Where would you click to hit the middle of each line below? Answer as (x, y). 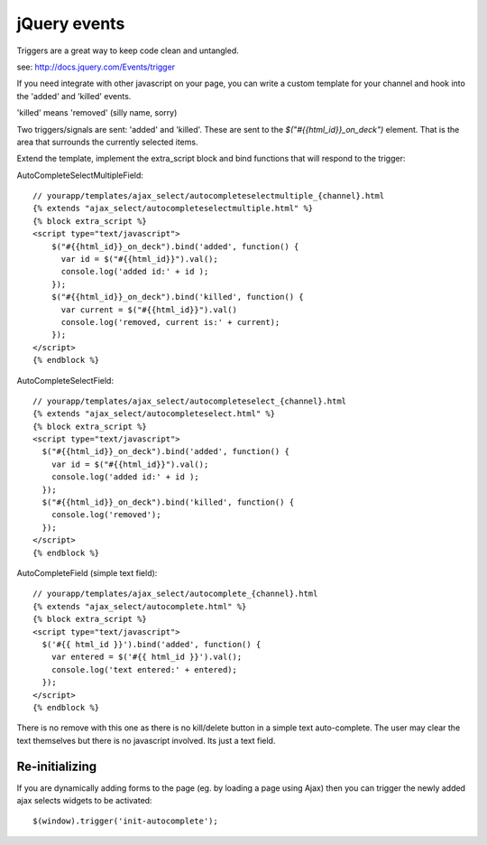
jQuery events (71, 23)
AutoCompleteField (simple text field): (87, 573)
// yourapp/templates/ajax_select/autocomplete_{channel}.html (175, 594)
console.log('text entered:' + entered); (144, 669)
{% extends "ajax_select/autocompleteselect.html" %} (154, 414)
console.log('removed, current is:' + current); (170, 322)
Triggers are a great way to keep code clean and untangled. (128, 51)
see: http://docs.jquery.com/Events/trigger (96, 67)
